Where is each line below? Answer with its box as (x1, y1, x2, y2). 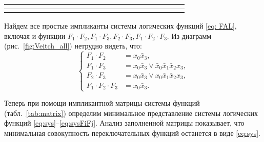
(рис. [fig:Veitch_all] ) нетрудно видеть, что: (4, 40, 142, 51)
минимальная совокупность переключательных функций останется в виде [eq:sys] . (4, 128, 260, 138)
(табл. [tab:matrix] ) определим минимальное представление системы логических (4, 107, 258, 118)
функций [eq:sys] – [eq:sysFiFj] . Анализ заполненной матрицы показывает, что (4, 117, 245, 128)
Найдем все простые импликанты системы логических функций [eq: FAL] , (4, 20, 237, 31)
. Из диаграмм (167, 30, 212, 41)
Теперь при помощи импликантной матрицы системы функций (4, 98, 200, 108)
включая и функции (4, 30, 66, 41)
